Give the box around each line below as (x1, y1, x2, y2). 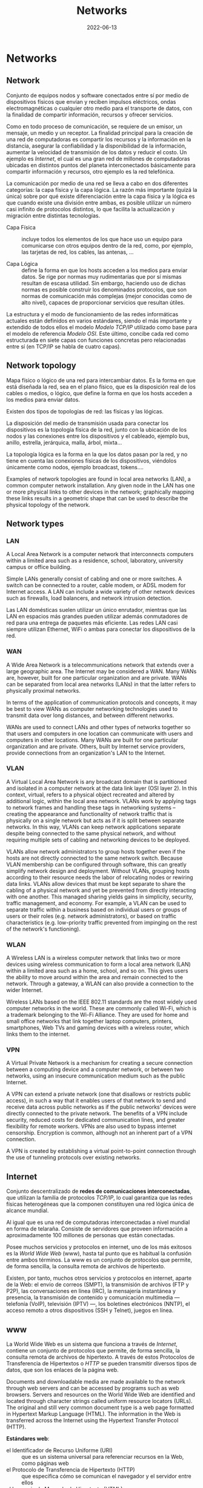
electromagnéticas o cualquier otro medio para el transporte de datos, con (6, 104, 193, 112)
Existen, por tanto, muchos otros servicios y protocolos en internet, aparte (6, 1274, 192, 1282)
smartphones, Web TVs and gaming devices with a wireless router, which (6, 1024, 190, 1031)
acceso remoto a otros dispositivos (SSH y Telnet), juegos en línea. (6, 1306, 174, 1314)
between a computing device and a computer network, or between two (6, 1066, 184, 1073)
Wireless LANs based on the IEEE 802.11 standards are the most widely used (6, 998, 197, 1005)
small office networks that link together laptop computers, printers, (6, 1017, 173, 1025)
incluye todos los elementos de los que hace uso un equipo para (21, 235, 183, 243)
